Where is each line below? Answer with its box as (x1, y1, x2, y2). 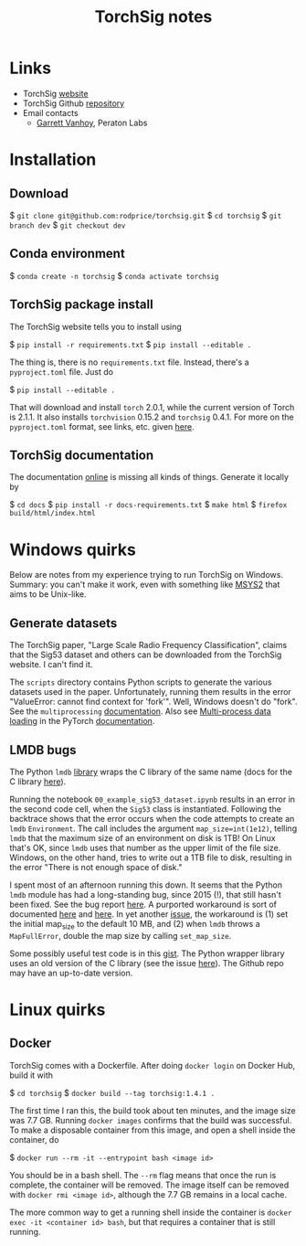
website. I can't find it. (9, 659, 93, 670)
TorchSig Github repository (22, 98, 125, 109)
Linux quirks (9, 999, 106, 1020)
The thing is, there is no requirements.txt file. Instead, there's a (9, 357, 249, 367)
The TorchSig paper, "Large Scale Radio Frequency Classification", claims (9, 640, 288, 651)
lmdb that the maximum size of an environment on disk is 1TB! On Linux (9, 832, 276, 843)
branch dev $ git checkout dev (9, 219, 126, 230)
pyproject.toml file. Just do (9, 366, 114, 377)
